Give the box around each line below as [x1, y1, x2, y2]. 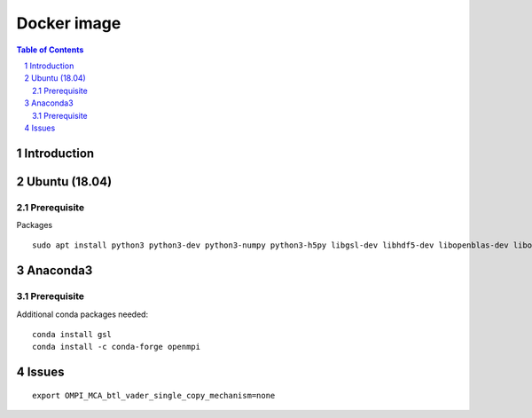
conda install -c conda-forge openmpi [32, 342, 201, 352]
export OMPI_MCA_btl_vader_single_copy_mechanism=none [32, 390, 276, 400]
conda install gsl [32, 329, 113, 339]
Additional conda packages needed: [16, 309, 149, 319]
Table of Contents [16, 44, 84, 55]
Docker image [16, 13, 121, 33]
